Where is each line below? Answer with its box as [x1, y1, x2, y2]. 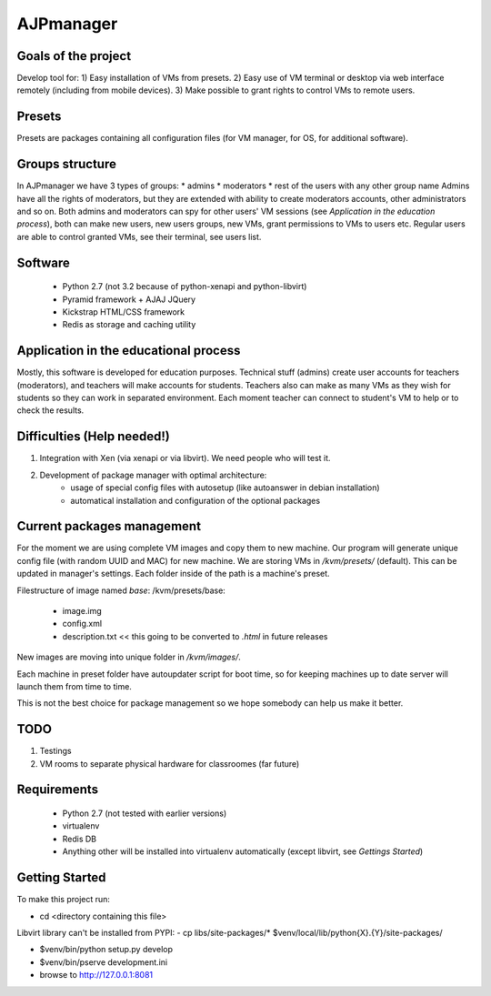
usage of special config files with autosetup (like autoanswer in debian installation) [70, 482, 381, 493]
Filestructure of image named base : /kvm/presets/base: [16, 585, 226, 596]
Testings [39, 746, 72, 757]
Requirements [16, 782, 99, 798]
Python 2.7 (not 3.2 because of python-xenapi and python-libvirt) [62, 281, 307, 292]
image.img [62, 606, 102, 617]
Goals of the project [16, 48, 132, 64]
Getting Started [16, 870, 106, 886]
